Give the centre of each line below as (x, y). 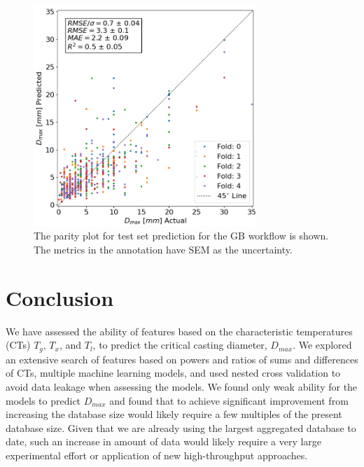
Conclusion (60, 297)
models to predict (43, 400)
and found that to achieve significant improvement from (229, 400)
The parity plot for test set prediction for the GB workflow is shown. (181, 236)
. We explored (322, 345)
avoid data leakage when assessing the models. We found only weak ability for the (182, 386)
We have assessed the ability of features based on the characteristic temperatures (179, 331)
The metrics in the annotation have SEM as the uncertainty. (163, 249)
